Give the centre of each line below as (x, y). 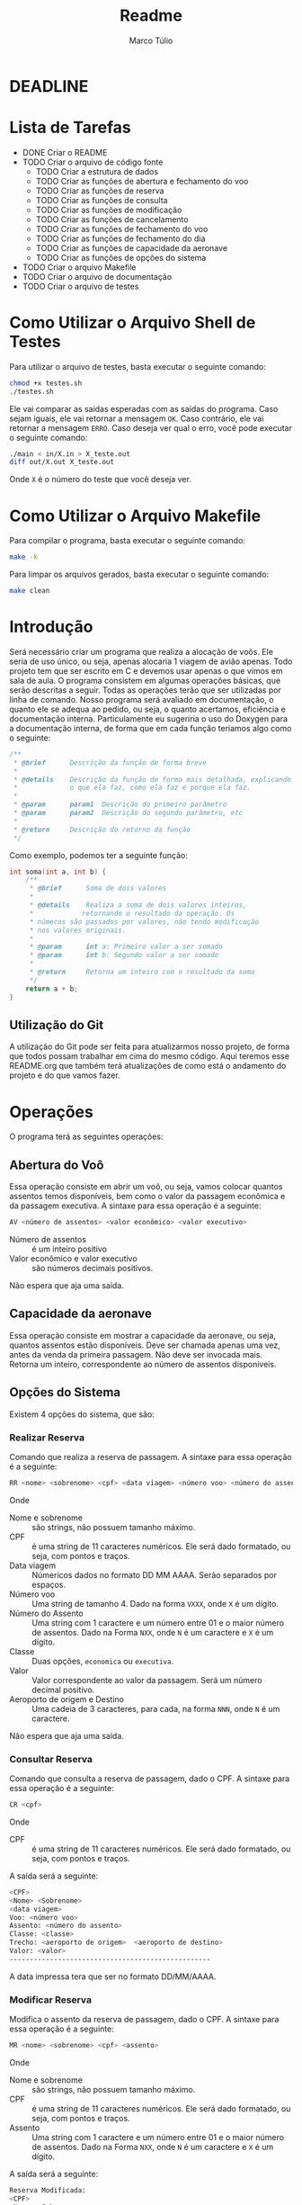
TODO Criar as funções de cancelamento (112, 219)
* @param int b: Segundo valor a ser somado (124, 955)
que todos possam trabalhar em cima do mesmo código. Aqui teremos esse (150, 1056)
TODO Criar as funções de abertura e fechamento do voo (142, 181)
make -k (24, 557)
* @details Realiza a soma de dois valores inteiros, (138, 905)
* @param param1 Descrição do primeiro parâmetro (120, 805)
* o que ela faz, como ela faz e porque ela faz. (132, 788)
